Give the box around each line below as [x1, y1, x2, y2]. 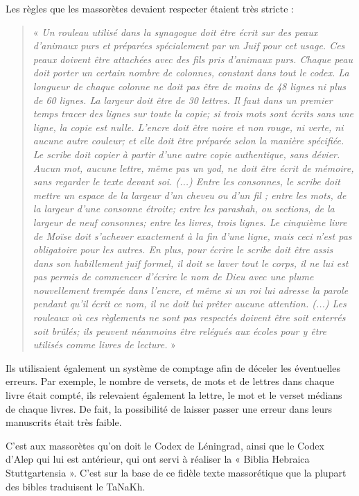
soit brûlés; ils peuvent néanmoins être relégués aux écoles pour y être [33, 323, 327, 338]
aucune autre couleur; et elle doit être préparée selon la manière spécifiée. [33, 133, 344, 148]
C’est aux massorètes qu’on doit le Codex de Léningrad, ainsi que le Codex [6, 438, 324, 452]
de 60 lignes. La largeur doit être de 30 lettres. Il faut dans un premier [33, 92, 333, 107]
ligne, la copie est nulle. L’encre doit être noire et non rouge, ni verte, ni [33, 119, 344, 134]
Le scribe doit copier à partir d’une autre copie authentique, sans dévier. [33, 146, 340, 161]
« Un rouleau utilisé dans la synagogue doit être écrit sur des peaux [33, 24, 318, 39]
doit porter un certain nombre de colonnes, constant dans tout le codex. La [33, 65, 349, 80]
